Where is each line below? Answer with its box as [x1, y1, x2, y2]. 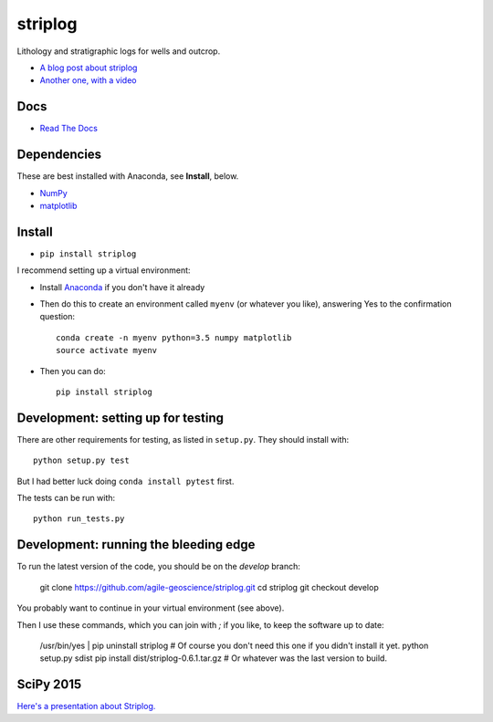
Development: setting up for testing [16, 410, 224, 425]
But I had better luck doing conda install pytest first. [16, 476, 235, 487]
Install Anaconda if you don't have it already [39, 281, 205, 292]
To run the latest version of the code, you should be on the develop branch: [16, 561, 301, 572]
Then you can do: [39, 365, 107, 376]
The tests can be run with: [16, 493, 116, 504]
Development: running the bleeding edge [16, 537, 256, 552]
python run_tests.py [33, 514, 125, 524]
